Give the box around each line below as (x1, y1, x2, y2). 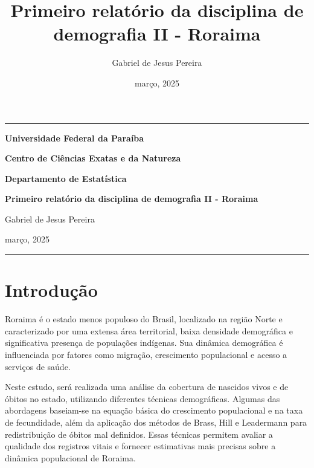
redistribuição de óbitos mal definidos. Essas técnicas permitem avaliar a (5, 427, 273, 440)
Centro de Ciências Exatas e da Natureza (5, 152, 181, 164)
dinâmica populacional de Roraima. (5, 451, 136, 464)
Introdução (5, 278, 98, 302)
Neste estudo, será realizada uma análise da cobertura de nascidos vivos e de (5, 380, 289, 393)
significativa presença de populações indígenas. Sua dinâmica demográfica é (5, 336, 283, 349)
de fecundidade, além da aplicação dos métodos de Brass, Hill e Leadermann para (5, 415, 307, 428)
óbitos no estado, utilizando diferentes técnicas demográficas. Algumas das (5, 392, 280, 405)
